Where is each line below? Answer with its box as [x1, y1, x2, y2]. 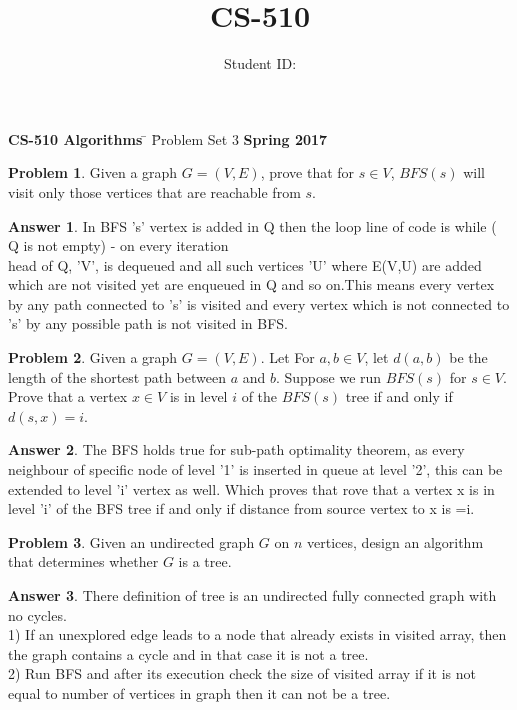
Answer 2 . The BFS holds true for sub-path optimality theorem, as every [8, 439, 465, 460]
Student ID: [223, 53, 297, 74]
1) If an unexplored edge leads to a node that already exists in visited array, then [8, 624, 507, 645]
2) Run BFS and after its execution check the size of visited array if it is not [8, 663, 477, 684]
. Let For [260, 347, 315, 368]
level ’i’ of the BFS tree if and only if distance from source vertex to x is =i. [8, 498, 475, 519]
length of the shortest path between [8, 366, 226, 387]
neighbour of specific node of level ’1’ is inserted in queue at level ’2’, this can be [8, 459, 503, 480]
